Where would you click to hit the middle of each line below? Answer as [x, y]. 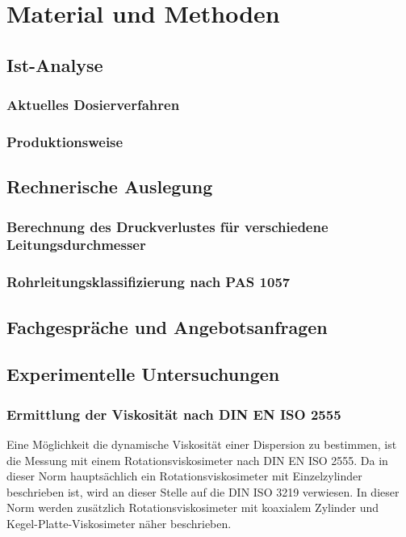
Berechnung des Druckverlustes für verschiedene [167, 226]
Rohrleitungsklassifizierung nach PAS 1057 [149, 282]
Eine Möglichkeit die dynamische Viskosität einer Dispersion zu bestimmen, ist [202, 444]
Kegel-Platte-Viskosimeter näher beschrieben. [119, 523]
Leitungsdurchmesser [76, 245]
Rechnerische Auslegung [110, 186]
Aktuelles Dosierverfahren [93, 105]
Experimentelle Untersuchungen [143, 374]
